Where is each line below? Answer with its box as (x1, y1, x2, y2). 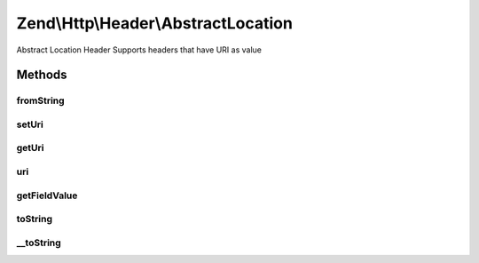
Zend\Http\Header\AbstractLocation (16, 13, 293, 33)
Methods (16, 68, 67, 83)
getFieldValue (16, 189, 78, 202)
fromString (16, 94, 66, 107)
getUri (16, 142, 44, 155)
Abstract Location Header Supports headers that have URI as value (16, 44, 262, 55)
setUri (16, 118, 44, 131)
